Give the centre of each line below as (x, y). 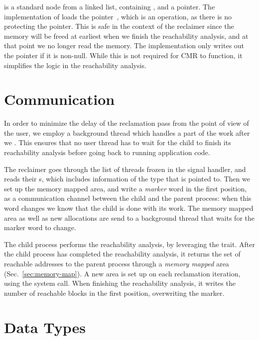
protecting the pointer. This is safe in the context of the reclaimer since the (119, 26)
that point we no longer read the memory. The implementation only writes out (124, 45)
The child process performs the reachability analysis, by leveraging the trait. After (129, 244)
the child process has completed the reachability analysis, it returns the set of (122, 254)
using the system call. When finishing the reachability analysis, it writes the (120, 283)
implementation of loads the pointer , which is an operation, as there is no (118, 16)
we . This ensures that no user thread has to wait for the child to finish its (118, 142)
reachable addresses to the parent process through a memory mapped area (117, 263)
